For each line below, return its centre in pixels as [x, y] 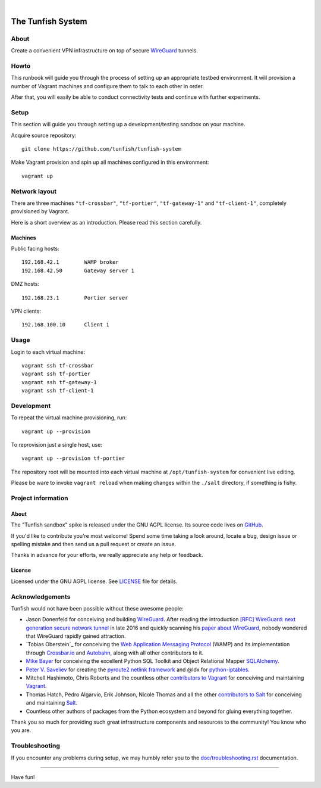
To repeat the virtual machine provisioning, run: [69, 418]
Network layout [34, 191]
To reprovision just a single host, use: [56, 445]
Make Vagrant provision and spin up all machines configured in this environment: [110, 162]
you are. [21, 730]
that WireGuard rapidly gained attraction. [76, 636]
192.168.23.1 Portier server [75, 298]
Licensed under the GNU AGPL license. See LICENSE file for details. [94, 581]
